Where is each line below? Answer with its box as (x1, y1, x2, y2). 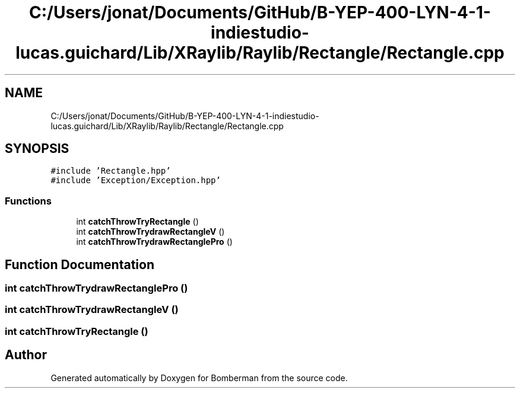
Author (5, 347, 47, 363)
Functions (5, 194, 52, 207)
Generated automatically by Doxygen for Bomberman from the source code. (50, 372, 348, 383)
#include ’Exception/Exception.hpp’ (50, 175, 221, 186)
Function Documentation (5, 257, 154, 272)
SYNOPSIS (5, 141, 69, 156)
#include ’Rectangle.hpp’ (50, 166, 171, 176)
